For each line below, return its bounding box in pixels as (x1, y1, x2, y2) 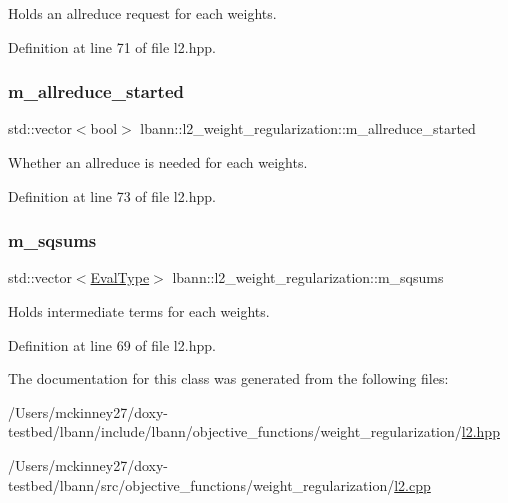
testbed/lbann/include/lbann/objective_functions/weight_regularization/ (8, 421, 462, 442)
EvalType (90, 267, 150, 288)
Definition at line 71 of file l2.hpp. (8, 36, 216, 57)
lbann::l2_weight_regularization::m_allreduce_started (140, 118, 476, 139)
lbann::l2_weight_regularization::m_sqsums (172, 267, 444, 288)
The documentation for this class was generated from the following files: (8, 368, 449, 389)
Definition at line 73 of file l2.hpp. (8, 185, 216, 206)
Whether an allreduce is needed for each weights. (8, 152, 308, 172)
